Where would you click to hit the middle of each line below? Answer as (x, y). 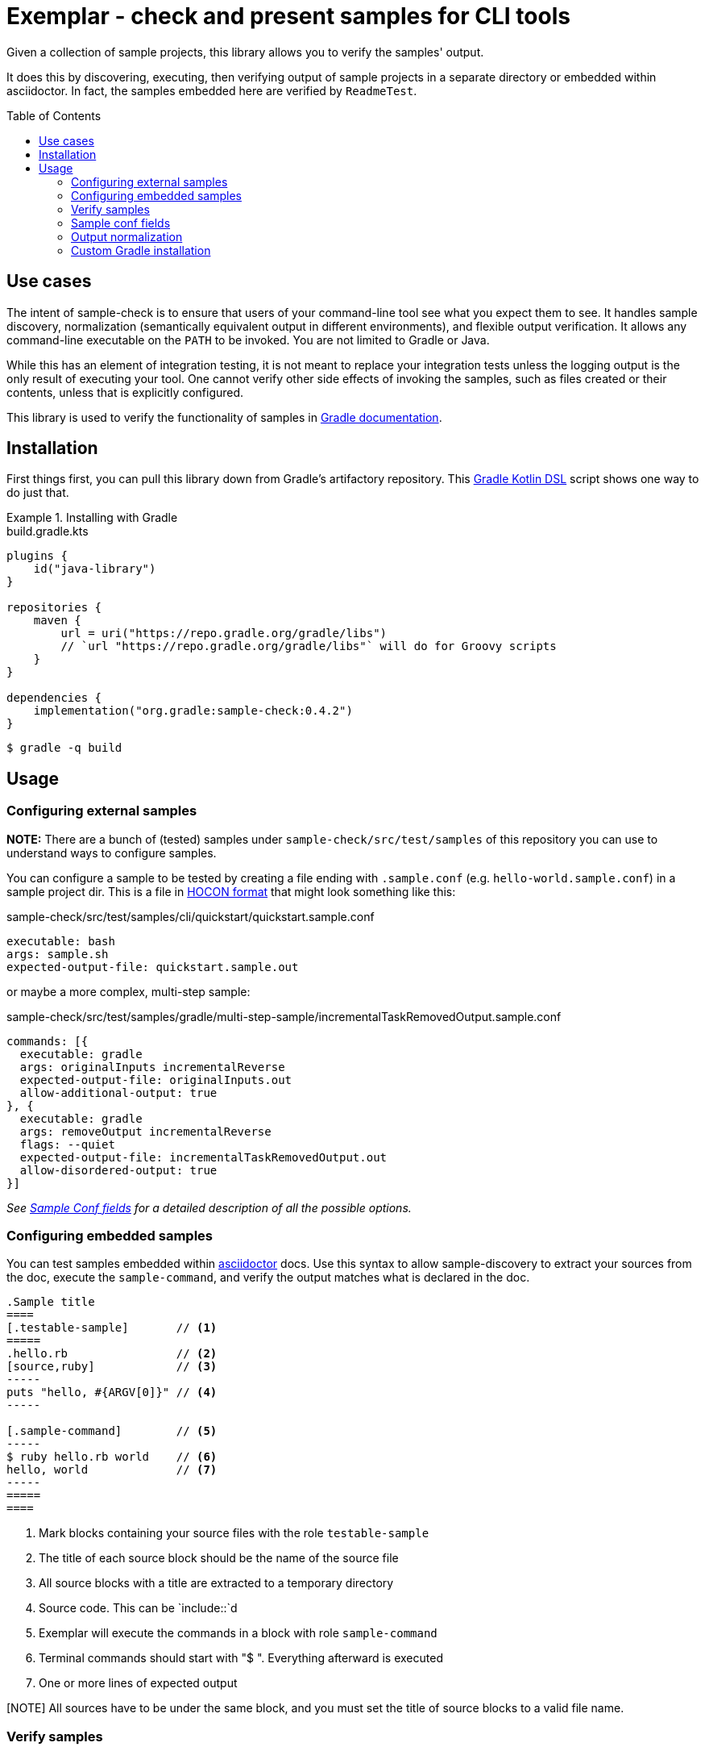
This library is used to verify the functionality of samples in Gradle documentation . (224, 417)
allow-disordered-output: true (118, 1170)
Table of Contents (54, 115)
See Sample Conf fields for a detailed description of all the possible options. (209, 1207)
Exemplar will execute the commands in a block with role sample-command (238, 1633)
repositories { (54, 608)
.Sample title (51, 1302)
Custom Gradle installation (141, 250)
